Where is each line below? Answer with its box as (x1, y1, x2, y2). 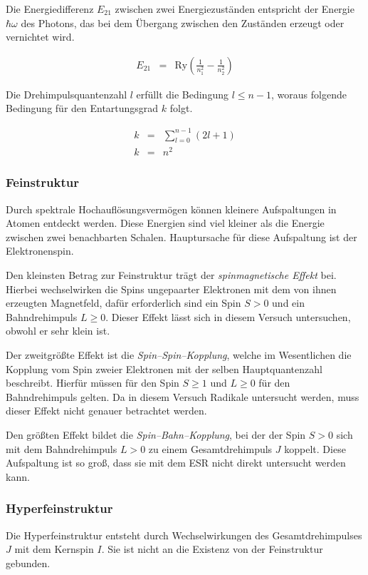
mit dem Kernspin (14, 541, 94, 556)
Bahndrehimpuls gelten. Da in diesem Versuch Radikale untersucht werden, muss (6, 389, 359, 404)
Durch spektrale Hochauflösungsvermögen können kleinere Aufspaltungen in (6, 201, 337, 216)
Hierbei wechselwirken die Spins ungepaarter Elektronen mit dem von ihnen (6, 281, 337, 296)
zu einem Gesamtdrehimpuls (148, 441, 273, 456)
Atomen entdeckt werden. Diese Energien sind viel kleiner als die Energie (6, 215, 325, 230)
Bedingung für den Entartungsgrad (6, 101, 159, 116)
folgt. (169, 101, 193, 116)
